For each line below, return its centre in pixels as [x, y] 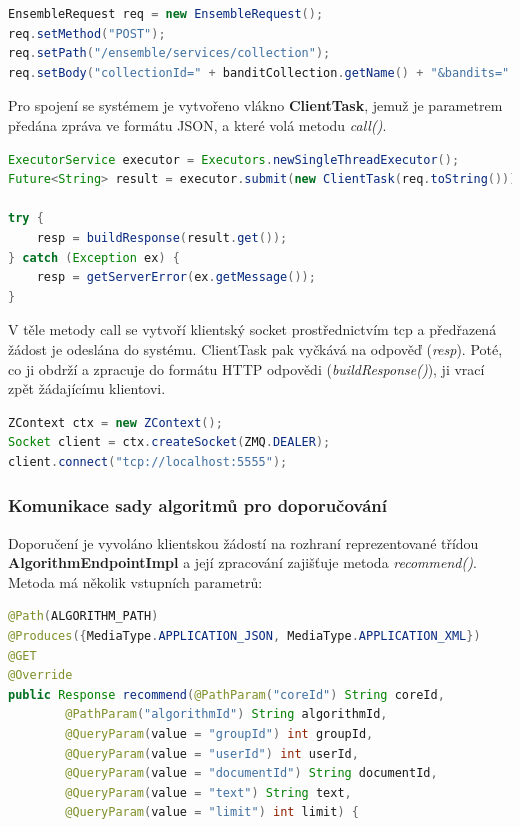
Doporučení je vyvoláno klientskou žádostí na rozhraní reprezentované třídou [243, 542]
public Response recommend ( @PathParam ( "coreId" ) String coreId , [226, 694]
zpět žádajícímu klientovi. [87, 388]
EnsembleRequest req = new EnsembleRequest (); [166, 14]
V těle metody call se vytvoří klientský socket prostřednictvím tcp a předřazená [252, 329]
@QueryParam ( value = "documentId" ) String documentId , [251, 773]
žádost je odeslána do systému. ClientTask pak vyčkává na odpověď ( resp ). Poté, [255, 348]
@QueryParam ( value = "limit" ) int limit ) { [212, 812]
